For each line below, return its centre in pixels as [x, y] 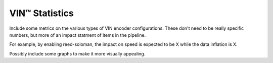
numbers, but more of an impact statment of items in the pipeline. [78, 35]
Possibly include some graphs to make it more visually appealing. [77, 53]
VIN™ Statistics [42, 13]
